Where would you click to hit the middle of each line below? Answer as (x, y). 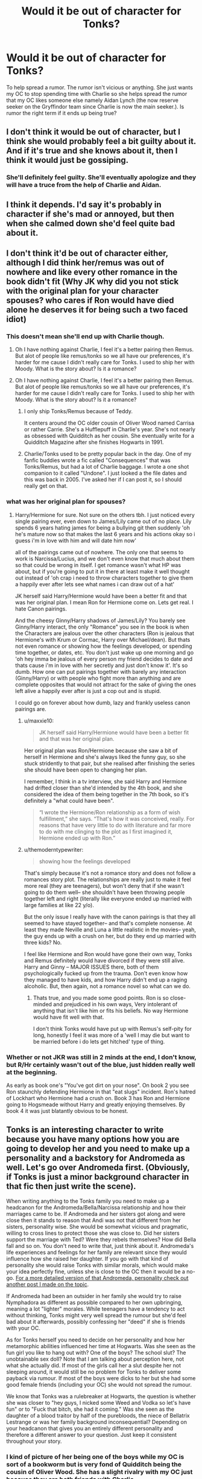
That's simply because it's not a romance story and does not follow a (110, 873)
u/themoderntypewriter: (53, 849)
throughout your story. (34, 1441)
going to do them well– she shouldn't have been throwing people (104, 892)
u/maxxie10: (39, 720)
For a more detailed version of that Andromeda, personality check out (102, 1278)
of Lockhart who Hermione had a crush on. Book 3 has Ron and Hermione (98, 1098)
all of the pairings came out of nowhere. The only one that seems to (99, 552)
